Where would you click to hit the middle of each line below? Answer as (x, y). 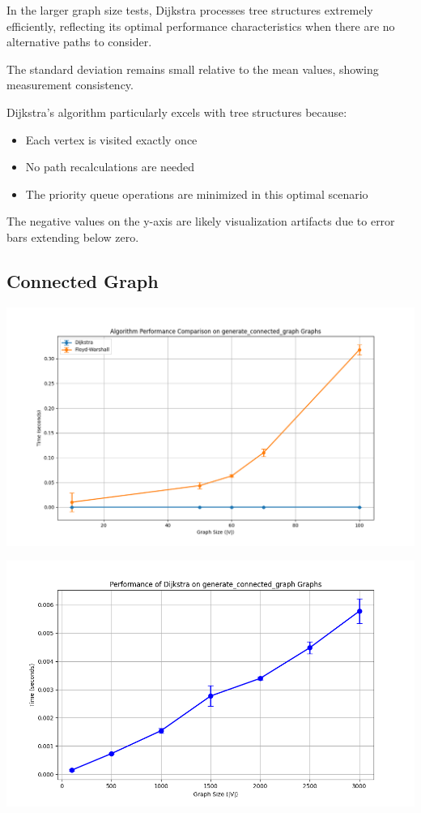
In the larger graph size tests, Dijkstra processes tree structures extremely (190, 10)
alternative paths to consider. (79, 42)
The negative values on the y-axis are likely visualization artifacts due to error (201, 221)
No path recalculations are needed (110, 167)
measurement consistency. (70, 85)
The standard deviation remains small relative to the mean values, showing (193, 69)
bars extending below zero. (73, 237)
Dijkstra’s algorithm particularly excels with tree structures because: (177, 112)
